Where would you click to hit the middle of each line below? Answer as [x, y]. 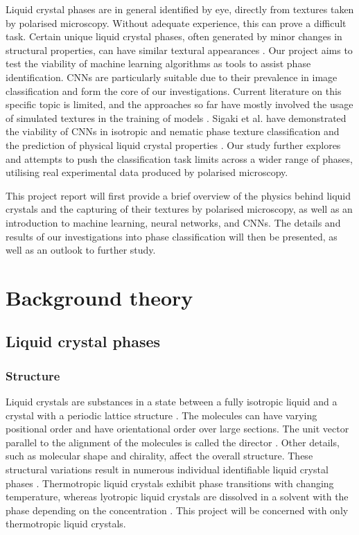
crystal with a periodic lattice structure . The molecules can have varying [161, 415]
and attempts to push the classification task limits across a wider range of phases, [179, 158]
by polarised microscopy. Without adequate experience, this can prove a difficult [176, 23]
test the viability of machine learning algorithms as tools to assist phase [158, 63]
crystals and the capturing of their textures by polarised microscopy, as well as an [179, 209]
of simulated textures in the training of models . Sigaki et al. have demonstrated [176, 117]
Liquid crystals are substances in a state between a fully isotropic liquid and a [172, 402]
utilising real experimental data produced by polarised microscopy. [147, 172]
